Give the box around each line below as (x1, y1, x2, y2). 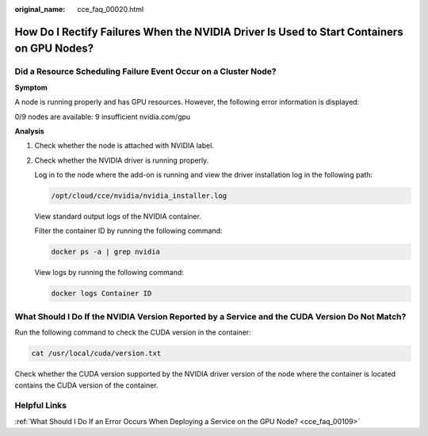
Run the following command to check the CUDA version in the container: (14, 327, 251, 337)
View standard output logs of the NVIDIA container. (34, 212, 202, 221)
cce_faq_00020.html (77, 5, 144, 13)
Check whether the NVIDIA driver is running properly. (34, 155, 209, 165)
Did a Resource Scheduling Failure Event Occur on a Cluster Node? (14, 66, 277, 77)
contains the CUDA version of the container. (14, 381, 159, 390)
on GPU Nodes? (14, 42, 94, 55)
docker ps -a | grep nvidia (51, 247, 160, 257)
